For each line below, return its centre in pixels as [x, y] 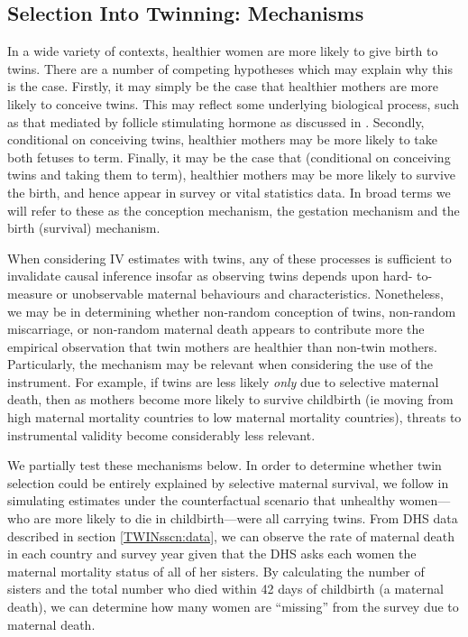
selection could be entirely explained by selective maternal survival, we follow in [228, 482]
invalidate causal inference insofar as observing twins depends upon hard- [210, 276]
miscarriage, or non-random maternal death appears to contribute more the [216, 329]
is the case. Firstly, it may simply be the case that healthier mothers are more [223, 86]
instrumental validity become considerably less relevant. [161, 434]
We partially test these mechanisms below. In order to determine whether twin [225, 465]
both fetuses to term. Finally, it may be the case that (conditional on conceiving [229, 157]
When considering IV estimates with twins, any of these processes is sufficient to [229, 258]
